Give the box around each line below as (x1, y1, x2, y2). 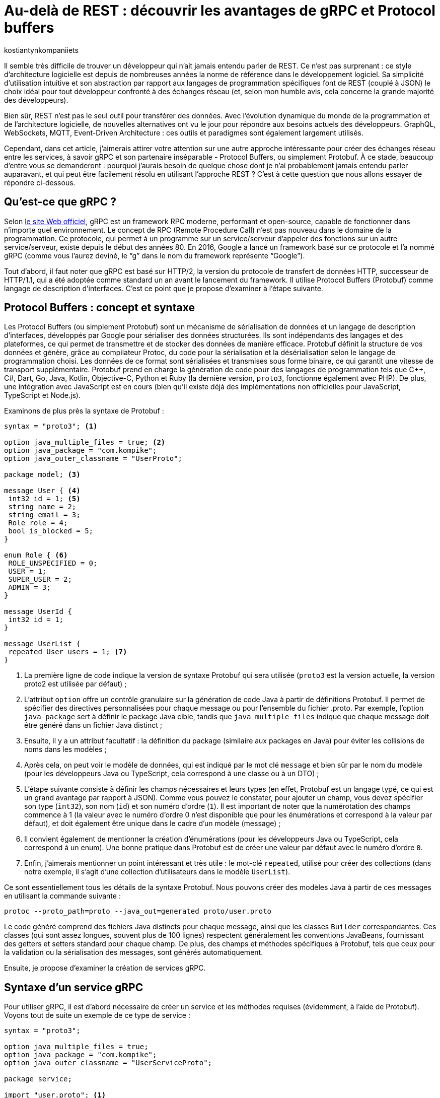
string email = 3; (8, 511, 81, 519)
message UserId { (4, 607, 72, 616)
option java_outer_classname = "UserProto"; (4, 454, 183, 463)
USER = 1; (8, 567, 47, 576)
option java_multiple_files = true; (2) (4, 438, 166, 447)
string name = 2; (8, 503, 77, 511)
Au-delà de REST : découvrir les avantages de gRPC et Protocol (4, 2, 435, 19)
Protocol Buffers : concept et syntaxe (4, 301, 195, 314)
